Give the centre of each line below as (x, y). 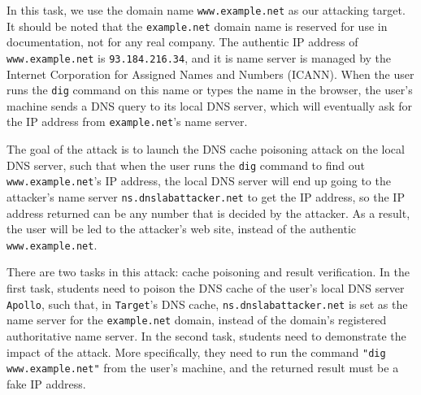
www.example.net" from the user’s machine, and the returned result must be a (203, 368)
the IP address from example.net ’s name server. (127, 122)
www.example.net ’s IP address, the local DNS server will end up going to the (199, 181)
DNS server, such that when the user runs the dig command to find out (186, 165)
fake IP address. (46, 383)
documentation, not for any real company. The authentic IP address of (182, 42)
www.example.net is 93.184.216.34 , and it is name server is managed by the (199, 57)
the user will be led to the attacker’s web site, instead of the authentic (182, 229)
